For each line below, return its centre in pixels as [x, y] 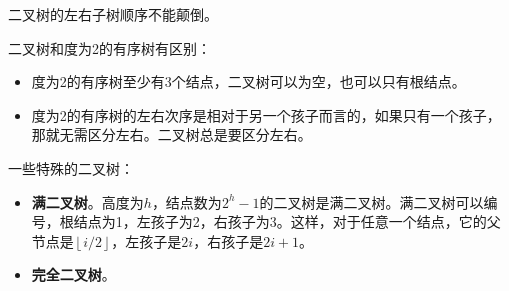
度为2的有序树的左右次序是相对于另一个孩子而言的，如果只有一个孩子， [266, 114]
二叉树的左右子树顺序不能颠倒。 [113, 14]
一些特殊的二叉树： [71, 167]
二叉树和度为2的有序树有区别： [109, 47]
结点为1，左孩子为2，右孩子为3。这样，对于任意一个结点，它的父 [287, 221]
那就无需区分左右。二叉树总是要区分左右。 [171, 134]
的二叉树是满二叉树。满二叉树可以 [371, 201]
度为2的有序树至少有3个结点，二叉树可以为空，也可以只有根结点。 [248, 81]
